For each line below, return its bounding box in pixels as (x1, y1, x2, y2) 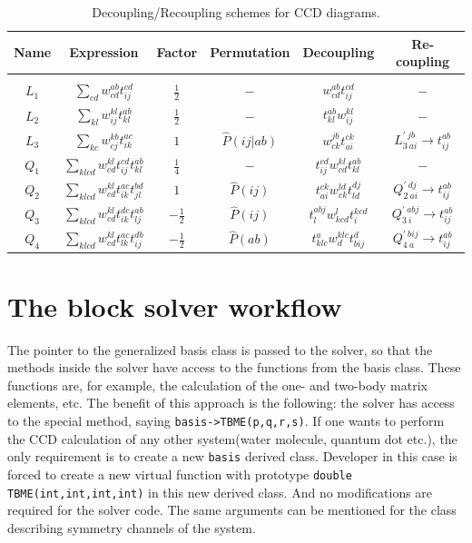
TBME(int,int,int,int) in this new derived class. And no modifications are (7, 482, 433, 501)
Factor (156, 43, 198, 62)
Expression (69, 43, 139, 62)
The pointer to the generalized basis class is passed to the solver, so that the (7, 340, 433, 359)
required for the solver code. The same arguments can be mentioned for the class (7, 500, 457, 519)
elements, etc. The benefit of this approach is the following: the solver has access (7, 393, 455, 412)
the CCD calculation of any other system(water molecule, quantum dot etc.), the (7, 429, 457, 448)
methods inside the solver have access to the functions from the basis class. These (7, 358, 461, 377)
